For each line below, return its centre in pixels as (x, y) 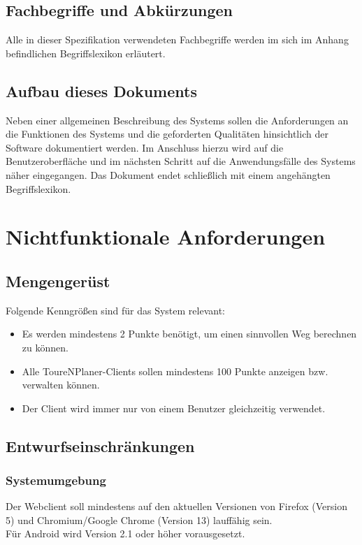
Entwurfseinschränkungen (100, 445)
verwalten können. (61, 385)
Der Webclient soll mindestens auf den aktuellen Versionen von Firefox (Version (177, 506)
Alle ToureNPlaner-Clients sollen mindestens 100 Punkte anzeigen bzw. (175, 371)
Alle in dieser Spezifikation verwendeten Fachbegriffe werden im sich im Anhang (177, 39)
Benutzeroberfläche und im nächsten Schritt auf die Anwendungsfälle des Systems (181, 161)
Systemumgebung (56, 480)
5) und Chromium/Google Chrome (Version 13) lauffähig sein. (139, 519)
